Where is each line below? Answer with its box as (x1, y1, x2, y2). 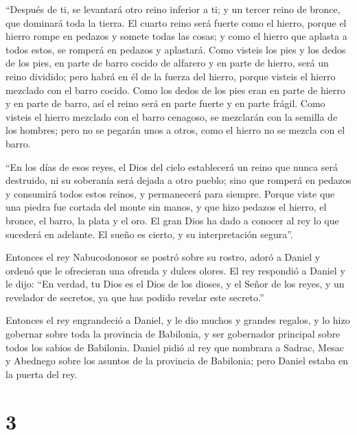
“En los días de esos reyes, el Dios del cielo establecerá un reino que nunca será (5, 159, 338, 174)
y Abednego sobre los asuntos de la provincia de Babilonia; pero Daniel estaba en (5, 353, 349, 368)
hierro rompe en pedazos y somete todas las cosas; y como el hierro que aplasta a (5, 29, 347, 43)
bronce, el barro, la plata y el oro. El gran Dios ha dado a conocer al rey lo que (5, 213, 339, 227)
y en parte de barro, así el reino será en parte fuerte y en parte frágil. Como (5, 96, 325, 110)
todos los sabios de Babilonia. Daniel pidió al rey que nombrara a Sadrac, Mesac (5, 340, 344, 354)
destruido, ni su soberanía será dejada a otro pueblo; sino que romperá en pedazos (5, 173, 352, 187)
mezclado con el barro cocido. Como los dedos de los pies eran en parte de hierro (5, 82, 345, 97)
